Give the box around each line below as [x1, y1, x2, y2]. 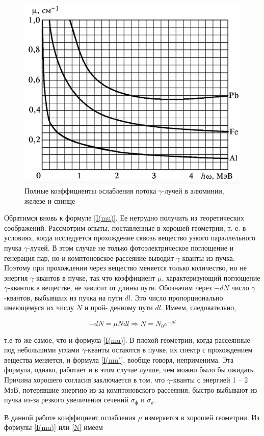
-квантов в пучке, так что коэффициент [34, 272, 155, 283]
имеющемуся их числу [4, 302, 74, 313]
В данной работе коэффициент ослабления [4, 412, 136, 422]
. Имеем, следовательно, [161, 302, 236, 313]
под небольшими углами [4, 344, 80, 355]
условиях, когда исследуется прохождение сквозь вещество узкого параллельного [4, 232, 256, 243]
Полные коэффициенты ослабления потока [24, 185, 156, 196]
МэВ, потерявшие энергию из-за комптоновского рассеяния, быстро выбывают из [4, 384, 257, 395]
